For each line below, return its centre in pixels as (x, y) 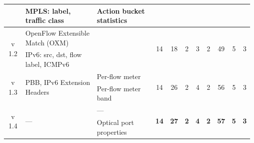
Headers (37, 92)
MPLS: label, (48, 10)
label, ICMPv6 (47, 64)
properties (112, 132)
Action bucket (121, 10)
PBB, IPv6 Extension (58, 82)
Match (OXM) (47, 42)
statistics (112, 20)
